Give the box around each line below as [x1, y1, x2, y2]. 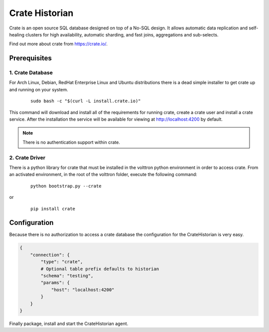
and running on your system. [9, 86, 68, 92]
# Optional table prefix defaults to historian [40, 266, 159, 272]
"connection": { [30, 252, 70, 258]
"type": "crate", [40, 259, 83, 265]
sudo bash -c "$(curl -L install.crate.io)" [30, 98, 141, 104]
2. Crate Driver [9, 154, 46, 161]
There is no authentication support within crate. [22, 139, 121, 145]
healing [9, 31, 25, 37]
